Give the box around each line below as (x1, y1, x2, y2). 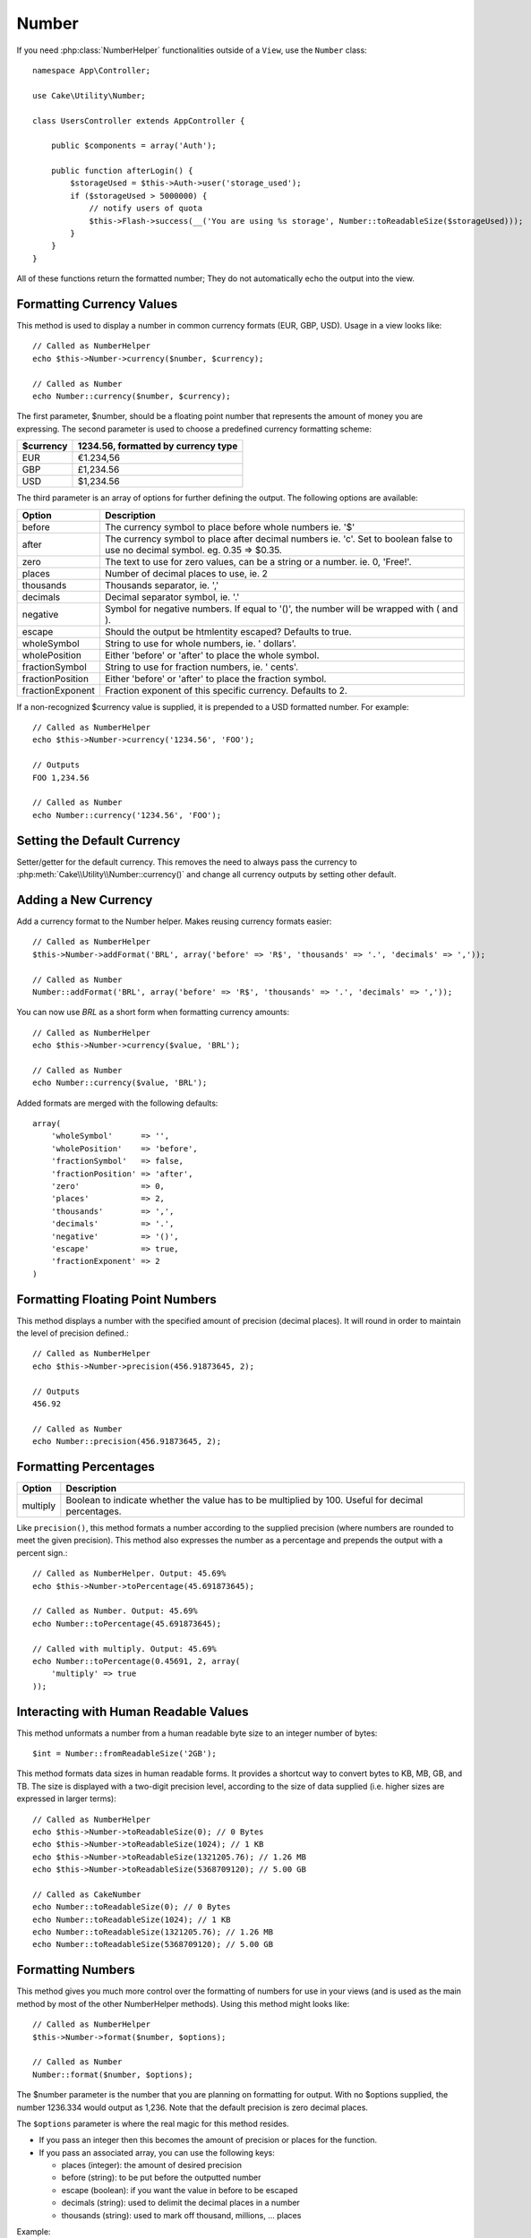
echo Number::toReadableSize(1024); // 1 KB (32, 1914, 232, 1925)
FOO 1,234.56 (32, 773, 90, 782)
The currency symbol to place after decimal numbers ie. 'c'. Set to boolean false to (104, 533, 453, 545)
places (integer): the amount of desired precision (61, 2160, 242, 2171)
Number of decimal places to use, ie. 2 (104, 567, 269, 579)
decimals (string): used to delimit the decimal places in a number (61, 2198, 300, 2208)
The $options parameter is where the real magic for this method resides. (16, 2118, 290, 2129)
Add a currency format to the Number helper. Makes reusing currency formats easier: (16, 916, 332, 927)
